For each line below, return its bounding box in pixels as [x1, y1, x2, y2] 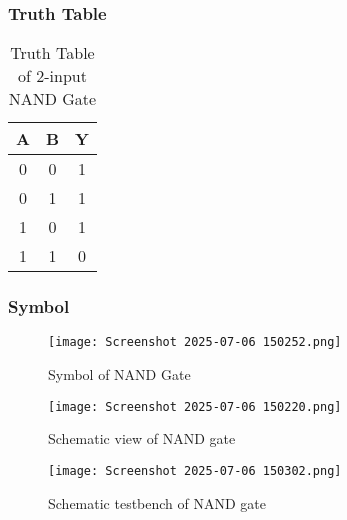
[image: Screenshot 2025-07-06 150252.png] [48, 335, 342, 350]
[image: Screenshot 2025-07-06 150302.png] [48, 463, 342, 478]
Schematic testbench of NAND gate [48, 492, 267, 513]
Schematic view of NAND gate [48, 428, 236, 449]
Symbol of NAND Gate [48, 364, 191, 385]
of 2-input [17, 64, 87, 88]
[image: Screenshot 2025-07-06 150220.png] [48, 399, 342, 414]
